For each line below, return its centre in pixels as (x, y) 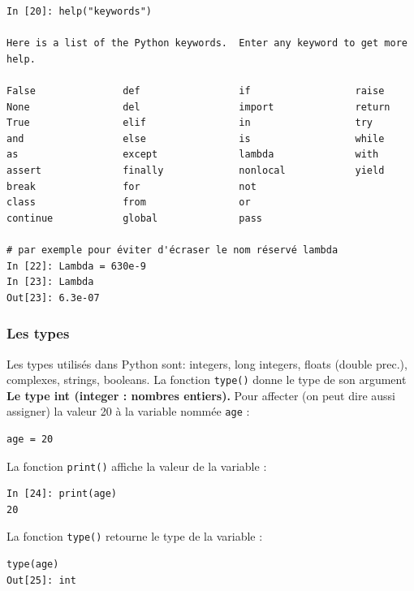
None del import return (198, 107)
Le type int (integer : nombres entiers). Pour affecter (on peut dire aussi (201, 395)
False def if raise (196, 91)
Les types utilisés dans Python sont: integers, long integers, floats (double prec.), (207, 363)
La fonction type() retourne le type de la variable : (135, 536)
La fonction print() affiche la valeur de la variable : (137, 466)
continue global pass (134, 218)
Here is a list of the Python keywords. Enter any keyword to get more (207, 43)
